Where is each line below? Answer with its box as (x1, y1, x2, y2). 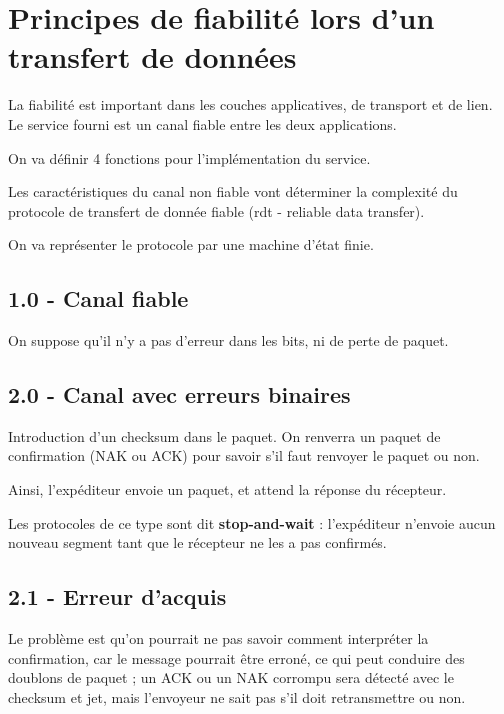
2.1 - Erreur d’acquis (8, 581, 227, 612)
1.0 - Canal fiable (8, 283, 189, 314)
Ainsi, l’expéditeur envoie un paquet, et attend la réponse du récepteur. (8, 479, 447, 500)
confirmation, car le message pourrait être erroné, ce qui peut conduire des (8, 647, 465, 668)
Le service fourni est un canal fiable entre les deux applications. (8, 113, 397, 134)
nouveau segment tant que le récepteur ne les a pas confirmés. (8, 532, 387, 553)
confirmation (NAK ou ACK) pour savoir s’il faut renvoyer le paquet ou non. (8, 445, 480, 466)
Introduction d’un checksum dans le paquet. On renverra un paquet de (8, 425, 441, 446)
